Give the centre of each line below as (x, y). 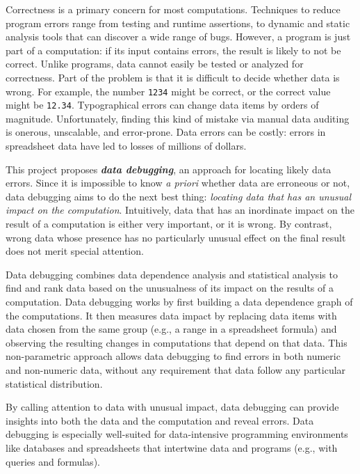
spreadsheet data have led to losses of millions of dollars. (126, 146)
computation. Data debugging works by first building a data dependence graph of (179, 301)
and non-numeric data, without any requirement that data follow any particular (176, 369)
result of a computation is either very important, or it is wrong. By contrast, (169, 224)
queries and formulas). (53, 461)
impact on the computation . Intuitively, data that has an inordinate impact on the (180, 210)
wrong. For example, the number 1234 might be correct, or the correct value (168, 91)
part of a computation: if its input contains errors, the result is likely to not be (173, 50)
